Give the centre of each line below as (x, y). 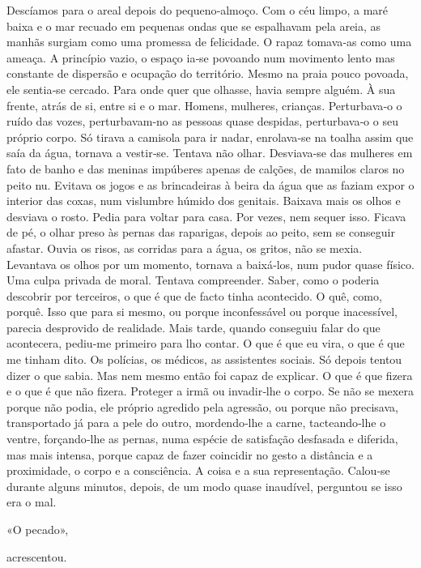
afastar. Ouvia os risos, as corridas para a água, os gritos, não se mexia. (185, 248)
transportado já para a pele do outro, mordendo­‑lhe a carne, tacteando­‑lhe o (196, 423)
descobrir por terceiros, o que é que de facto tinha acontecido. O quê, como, (194, 295)
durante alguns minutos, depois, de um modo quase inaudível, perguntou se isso (204, 486)
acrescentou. (37, 556)
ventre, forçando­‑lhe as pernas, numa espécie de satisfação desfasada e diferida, (202, 439)
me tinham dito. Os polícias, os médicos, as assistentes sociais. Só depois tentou (204, 359)
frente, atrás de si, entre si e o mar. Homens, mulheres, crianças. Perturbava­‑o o (204, 105)
